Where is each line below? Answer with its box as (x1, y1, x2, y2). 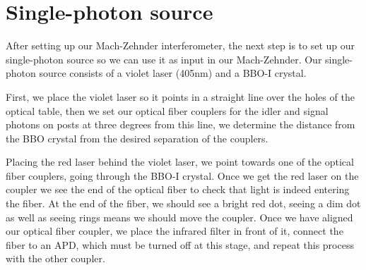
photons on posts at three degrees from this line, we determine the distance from (6, 117, 355, 132)
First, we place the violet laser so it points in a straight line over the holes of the (6, 89, 355, 104)
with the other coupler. (6, 251, 105, 266)
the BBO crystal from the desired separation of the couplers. (6, 130, 268, 145)
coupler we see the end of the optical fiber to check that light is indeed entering (6, 182, 350, 197)
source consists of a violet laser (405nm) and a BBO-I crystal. (39, 66, 307, 80)
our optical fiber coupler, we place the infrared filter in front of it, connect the (6, 223, 343, 238)
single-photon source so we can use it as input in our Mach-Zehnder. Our (6, 51, 322, 66)
